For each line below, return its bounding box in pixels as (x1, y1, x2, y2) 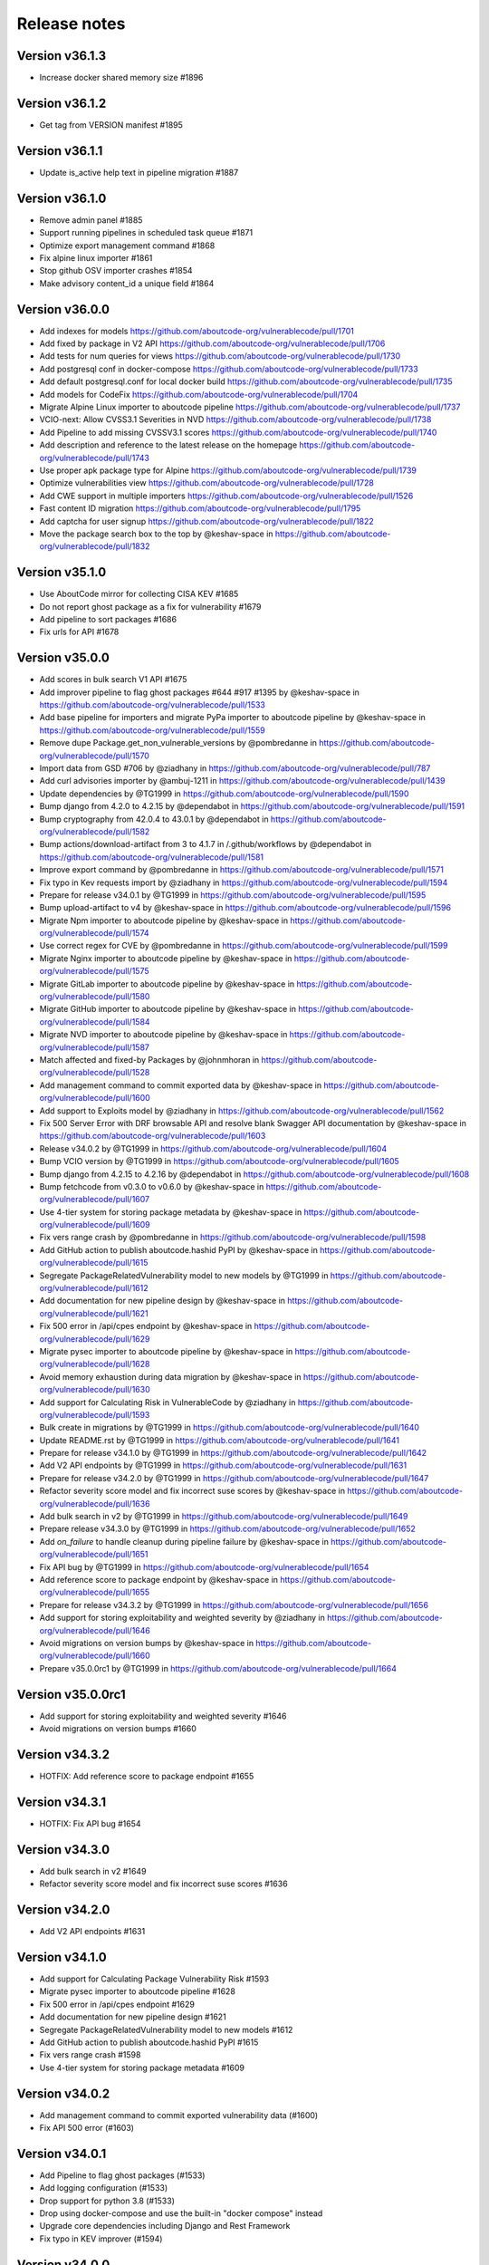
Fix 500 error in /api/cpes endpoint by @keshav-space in (39, 1321, 253, 1332)
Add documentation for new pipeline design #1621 (39, 2011, 226, 2022)
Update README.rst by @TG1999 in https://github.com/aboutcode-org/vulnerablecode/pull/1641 (39, 1434, 400, 1445)
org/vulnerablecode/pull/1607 (39, 1194, 149, 1205)
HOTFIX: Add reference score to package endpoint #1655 (39, 1770, 254, 1781)
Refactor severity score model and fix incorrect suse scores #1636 (39, 1878, 289, 1889)
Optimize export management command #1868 (39, 240, 216, 251)
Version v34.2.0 (16, 1902, 110, 1917)
